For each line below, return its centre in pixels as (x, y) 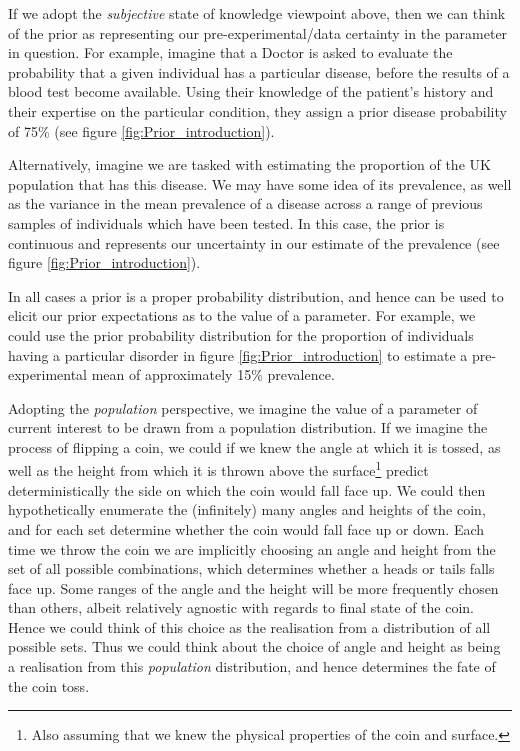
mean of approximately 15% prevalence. (213, 374)
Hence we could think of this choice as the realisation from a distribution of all (249, 626)
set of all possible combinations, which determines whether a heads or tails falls (251, 568)
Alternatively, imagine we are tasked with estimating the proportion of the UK (249, 164)
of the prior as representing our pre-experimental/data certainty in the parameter (258, 32)
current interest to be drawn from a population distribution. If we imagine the (248, 427)
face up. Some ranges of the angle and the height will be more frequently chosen (253, 587)
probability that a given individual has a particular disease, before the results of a (259, 71)
